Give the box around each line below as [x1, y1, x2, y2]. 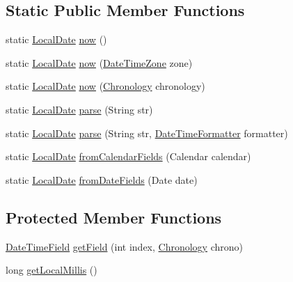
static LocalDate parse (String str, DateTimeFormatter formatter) [6, 125, 288, 140]
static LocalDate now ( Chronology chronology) [6, 79, 205, 93]
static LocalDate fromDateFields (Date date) [6, 172, 198, 187]
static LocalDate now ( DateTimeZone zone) [6, 55, 193, 70]
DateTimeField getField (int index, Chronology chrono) [6, 239, 244, 253]
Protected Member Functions [6, 206, 222, 228]
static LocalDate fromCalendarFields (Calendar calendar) [6, 149, 251, 164]
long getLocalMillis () [6, 263, 97, 277]
